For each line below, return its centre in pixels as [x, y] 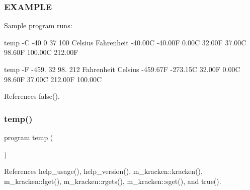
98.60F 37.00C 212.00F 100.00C [53, 79]
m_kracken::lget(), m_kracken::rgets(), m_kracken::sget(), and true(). [113, 181]
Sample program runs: [38, 25]
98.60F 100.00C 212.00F [41, 52]
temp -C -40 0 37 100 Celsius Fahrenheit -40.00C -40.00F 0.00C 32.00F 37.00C [125, 42]
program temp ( [29, 137]
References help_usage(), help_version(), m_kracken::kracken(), [103, 171]
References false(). [32, 96]
